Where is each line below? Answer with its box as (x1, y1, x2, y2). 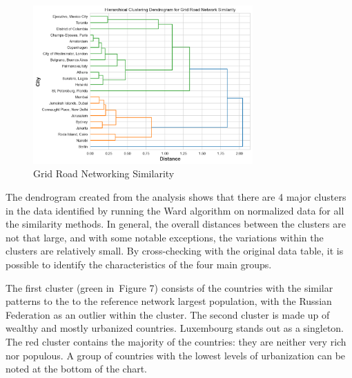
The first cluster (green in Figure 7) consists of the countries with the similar (6, 280, 333, 295)
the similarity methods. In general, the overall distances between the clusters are (6, 217, 346, 231)
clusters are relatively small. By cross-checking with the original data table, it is (6, 243, 344, 258)
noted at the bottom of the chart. (6, 361, 147, 376)
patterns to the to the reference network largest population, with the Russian (6, 294, 332, 308)
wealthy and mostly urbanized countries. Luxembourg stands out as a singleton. (6, 321, 344, 335)
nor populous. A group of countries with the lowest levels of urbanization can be (6, 348, 346, 362)
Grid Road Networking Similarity (33, 166, 175, 181)
